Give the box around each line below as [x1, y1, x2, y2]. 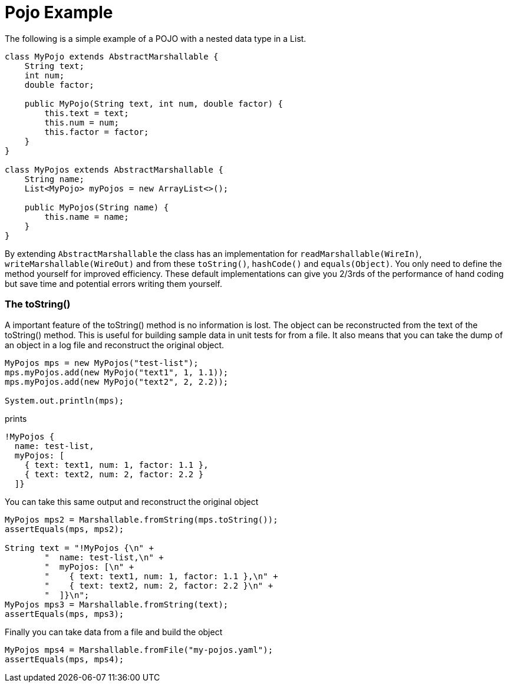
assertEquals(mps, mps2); [5, 524, 124, 534]
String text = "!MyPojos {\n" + [5, 543, 154, 553]
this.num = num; [44, 117, 119, 127]
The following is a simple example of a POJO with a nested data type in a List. [5, 33, 306, 44]
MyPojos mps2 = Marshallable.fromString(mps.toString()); [5, 514, 278, 524]
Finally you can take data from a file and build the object [5, 626, 223, 637]
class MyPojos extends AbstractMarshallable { [5, 164, 223, 174]
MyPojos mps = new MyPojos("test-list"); [5, 358, 199, 368]
